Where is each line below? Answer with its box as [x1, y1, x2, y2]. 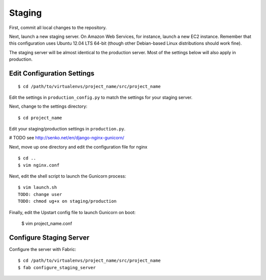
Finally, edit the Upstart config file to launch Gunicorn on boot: [9, 209, 136, 215]
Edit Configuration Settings [9, 69, 95, 77]
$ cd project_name [18, 115, 63, 121]
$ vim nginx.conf [18, 162, 60, 168]
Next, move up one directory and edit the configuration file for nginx [9, 144, 148, 150]
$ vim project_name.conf [21, 220, 72, 226]
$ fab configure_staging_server [18, 265, 96, 270]
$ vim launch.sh [18, 185, 57, 190]
